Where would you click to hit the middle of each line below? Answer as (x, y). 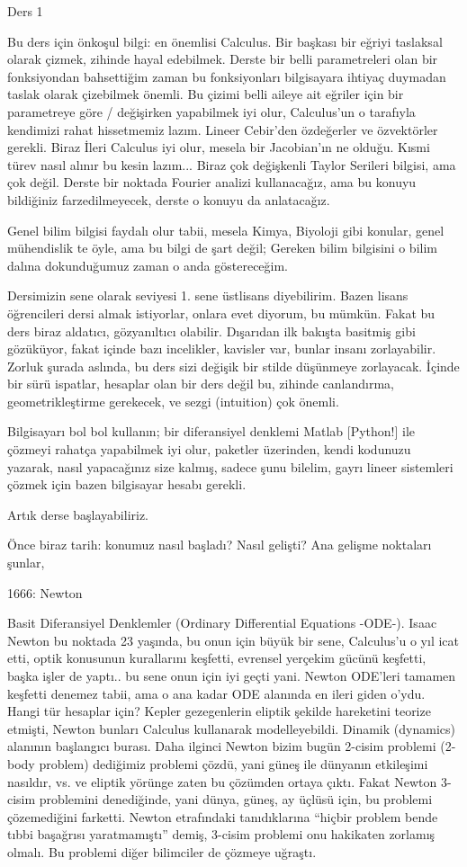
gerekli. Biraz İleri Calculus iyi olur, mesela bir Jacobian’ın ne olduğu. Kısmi (219, 147)
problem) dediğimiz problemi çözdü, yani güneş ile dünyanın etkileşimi (233, 763)
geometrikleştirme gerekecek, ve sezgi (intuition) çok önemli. (173, 401)
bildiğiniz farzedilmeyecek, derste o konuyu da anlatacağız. (169, 199)
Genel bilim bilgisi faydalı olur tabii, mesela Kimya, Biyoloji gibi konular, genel (226, 230)
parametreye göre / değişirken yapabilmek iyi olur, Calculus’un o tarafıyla (211, 111)
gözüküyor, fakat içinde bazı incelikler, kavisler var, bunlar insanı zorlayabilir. (222, 349)
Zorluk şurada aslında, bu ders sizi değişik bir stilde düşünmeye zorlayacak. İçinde (233, 366)
